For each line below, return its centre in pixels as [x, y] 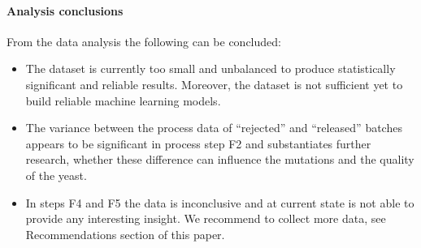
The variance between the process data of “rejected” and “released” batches [214, 128]
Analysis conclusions [65, 10]
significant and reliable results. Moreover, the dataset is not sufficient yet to [214, 84]
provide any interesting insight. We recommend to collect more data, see [206, 218]
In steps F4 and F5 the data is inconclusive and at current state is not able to [220, 202]
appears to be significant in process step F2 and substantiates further [198, 143]
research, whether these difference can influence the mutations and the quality [220, 159]
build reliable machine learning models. [123, 100]
